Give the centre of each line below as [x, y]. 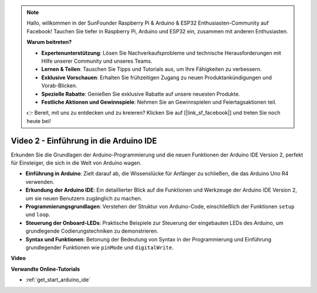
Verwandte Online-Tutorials [45, 269]
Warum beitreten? [49, 42]
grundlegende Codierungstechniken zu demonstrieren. [92, 231]
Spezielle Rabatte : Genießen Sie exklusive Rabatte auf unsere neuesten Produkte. [141, 94]
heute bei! [39, 121]
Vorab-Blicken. [59, 86]
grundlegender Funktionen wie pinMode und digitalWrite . [100, 247]
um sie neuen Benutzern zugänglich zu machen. [84, 198]
